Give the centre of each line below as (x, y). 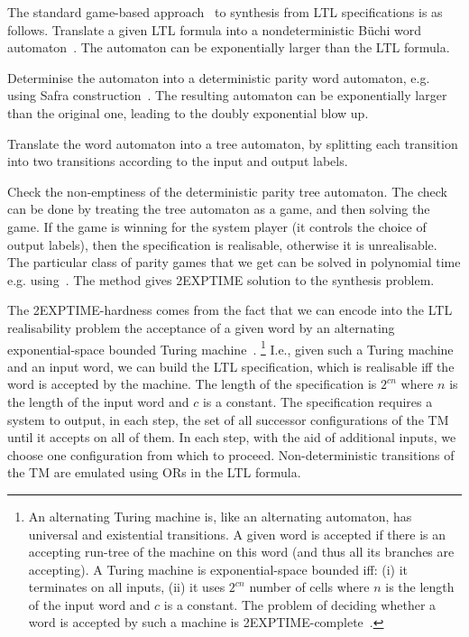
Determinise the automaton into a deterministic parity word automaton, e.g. (219, 77)
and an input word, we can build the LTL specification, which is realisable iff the (231, 366)
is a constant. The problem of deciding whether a (300, 604)
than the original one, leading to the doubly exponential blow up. (188, 112)
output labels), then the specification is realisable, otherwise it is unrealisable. (222, 244)
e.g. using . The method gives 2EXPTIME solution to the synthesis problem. (221, 279)
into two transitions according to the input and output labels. (178, 161)
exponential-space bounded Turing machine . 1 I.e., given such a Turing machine (230, 347)
